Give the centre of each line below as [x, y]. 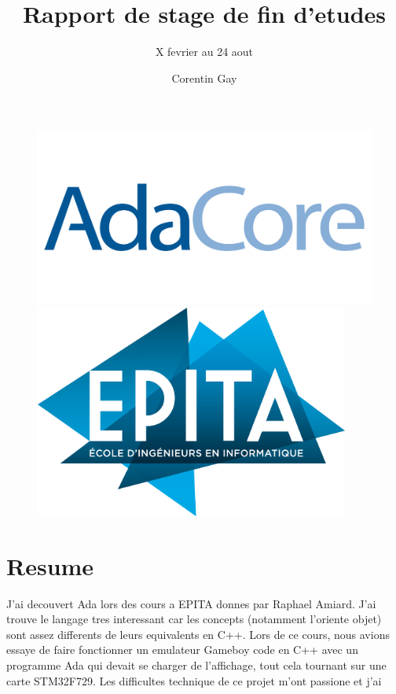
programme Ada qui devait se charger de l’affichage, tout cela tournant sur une [196, 665]
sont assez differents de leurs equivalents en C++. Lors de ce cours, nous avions [198, 634]
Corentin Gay [204, 78]
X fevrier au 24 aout [204, 52]
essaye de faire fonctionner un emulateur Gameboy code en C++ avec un [182, 650]
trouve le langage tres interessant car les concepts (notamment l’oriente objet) [194, 619]
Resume [50, 565]
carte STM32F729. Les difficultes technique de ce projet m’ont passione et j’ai [194, 680]
